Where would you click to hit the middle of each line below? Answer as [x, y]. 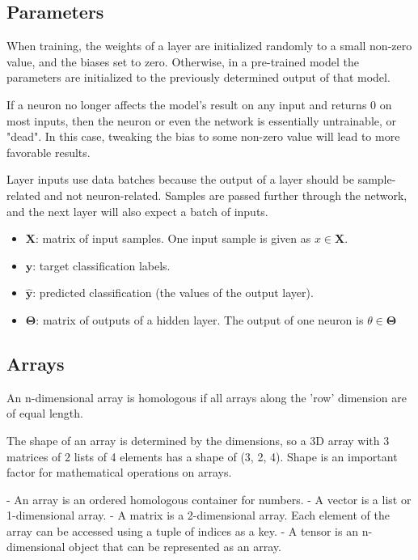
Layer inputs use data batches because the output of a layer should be [180, 179]
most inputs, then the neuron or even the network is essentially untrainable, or [202, 120]
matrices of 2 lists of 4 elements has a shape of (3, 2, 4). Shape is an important [202, 456]
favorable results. [49, 152]
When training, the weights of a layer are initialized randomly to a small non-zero [209, 46]
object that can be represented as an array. [175, 547]
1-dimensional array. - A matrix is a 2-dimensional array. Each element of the [198, 515]
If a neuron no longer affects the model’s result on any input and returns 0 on [199, 104]
